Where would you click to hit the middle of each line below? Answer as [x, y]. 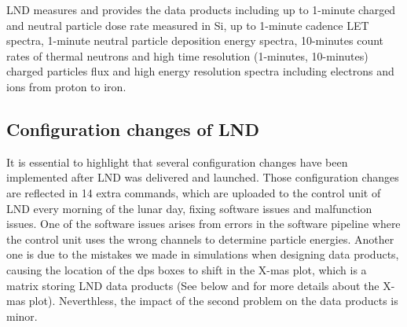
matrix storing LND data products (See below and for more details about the [193, 285]
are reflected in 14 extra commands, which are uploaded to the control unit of [194, 192]
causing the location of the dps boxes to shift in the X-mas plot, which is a [187, 269]
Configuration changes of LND [133, 129]
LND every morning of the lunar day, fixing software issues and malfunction [189, 208]
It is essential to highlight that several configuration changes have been [177, 162]
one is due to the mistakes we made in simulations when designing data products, [203, 254]
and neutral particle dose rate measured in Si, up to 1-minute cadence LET [188, 25]
